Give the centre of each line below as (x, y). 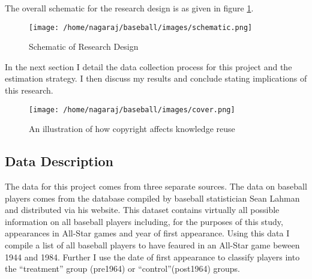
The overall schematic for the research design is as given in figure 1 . (129, 8)
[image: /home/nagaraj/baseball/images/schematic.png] (141, 27)
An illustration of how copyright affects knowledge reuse (132, 129)
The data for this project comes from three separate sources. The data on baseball (156, 186)
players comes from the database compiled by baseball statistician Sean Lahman (152, 198)
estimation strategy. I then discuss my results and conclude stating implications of (156, 78)
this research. (29, 90)
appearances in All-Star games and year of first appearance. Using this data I (147, 233)
